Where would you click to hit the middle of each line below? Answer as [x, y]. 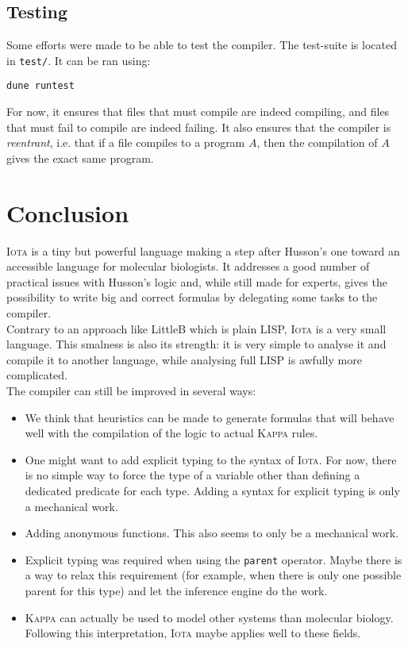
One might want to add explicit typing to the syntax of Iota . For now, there [211, 459]
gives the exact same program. [80, 158]
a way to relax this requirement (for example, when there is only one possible [213, 575]
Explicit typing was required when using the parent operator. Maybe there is [214, 559]
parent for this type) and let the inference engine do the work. [176, 590]
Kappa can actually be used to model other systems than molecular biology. [209, 617]
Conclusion [68, 212]
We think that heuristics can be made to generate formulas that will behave [210, 417]
